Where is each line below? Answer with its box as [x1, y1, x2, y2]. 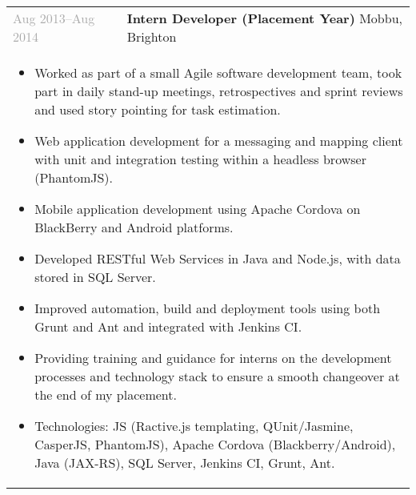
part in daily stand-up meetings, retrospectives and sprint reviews [34, 82, 403, 100]
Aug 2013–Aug [13, 9, 95, 27]
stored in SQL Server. [34, 268, 156, 286]
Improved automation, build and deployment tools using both [34, 299, 381, 317]
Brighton [126, 27, 177, 46]
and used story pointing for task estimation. [34, 100, 281, 119]
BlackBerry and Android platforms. [34, 218, 234, 236]
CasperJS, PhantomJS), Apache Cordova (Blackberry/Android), [34, 435, 396, 453]
